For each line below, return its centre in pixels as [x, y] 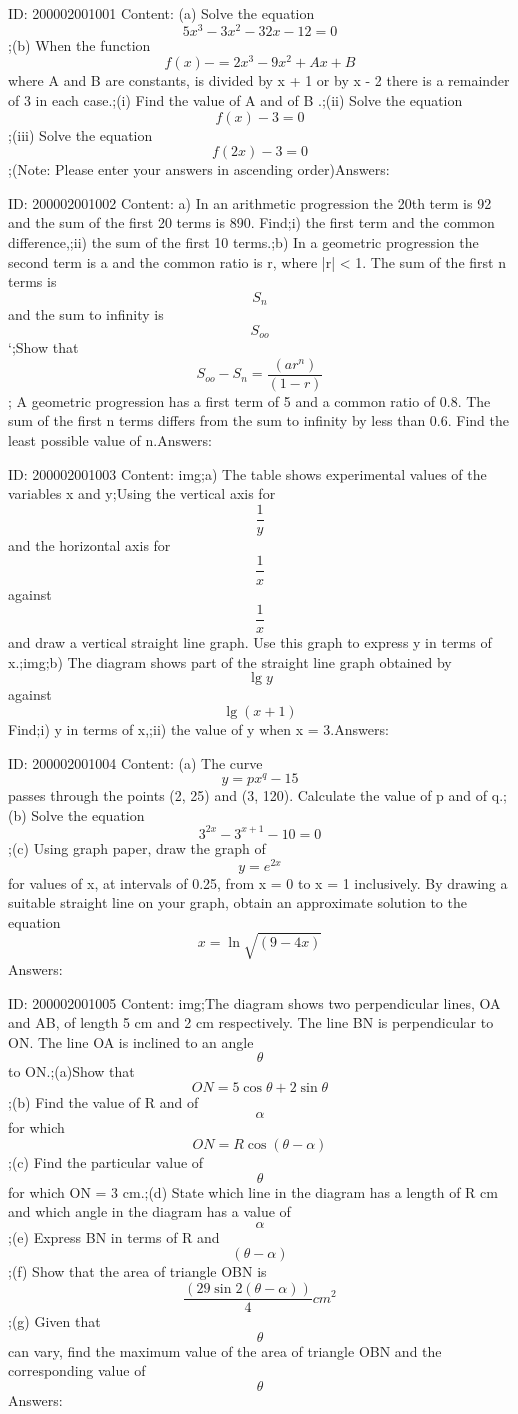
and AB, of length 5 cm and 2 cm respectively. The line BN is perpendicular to [251, 1022]
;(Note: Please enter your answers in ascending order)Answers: [199, 169]
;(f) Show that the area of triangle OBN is [137, 1271]
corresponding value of [77, 1370]
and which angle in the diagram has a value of [149, 1211]
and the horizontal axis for [89, 544]
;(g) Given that [54, 1321]
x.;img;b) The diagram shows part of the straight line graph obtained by [230, 661]
